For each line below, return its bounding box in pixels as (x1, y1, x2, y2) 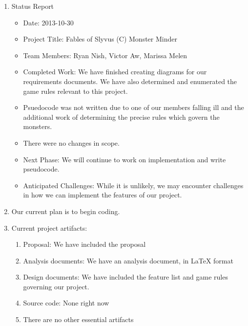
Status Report (11, 1, 54, 11)
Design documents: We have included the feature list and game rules (23, 272, 228, 282)
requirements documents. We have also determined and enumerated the (23, 76, 237, 86)
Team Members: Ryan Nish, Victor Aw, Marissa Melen (23, 50, 187, 60)
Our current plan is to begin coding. (11, 206, 120, 216)
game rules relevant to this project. (23, 86, 128, 96)
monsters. (23, 121, 52, 131)
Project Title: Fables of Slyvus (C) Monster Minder (23, 34, 177, 44)
